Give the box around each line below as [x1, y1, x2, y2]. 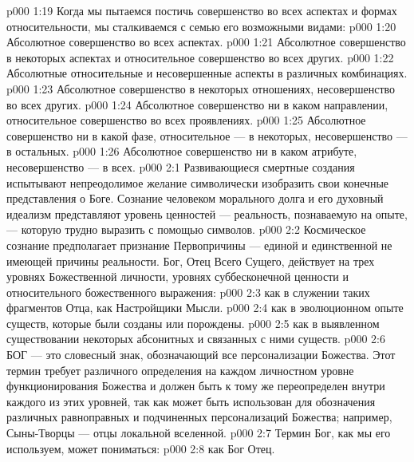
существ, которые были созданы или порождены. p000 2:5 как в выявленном [6, 314, 380, 331]
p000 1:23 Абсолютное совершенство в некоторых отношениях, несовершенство [6, 80, 396, 97]
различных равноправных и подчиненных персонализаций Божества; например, [6, 409, 392, 425]
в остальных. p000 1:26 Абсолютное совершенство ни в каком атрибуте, [6, 143, 357, 160]
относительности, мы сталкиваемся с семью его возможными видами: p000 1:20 [6, 18, 396, 34]
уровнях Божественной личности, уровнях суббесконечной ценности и [6, 268, 349, 285]
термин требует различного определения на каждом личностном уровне [6, 361, 354, 378]
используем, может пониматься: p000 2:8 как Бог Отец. [6, 440, 275, 456]
